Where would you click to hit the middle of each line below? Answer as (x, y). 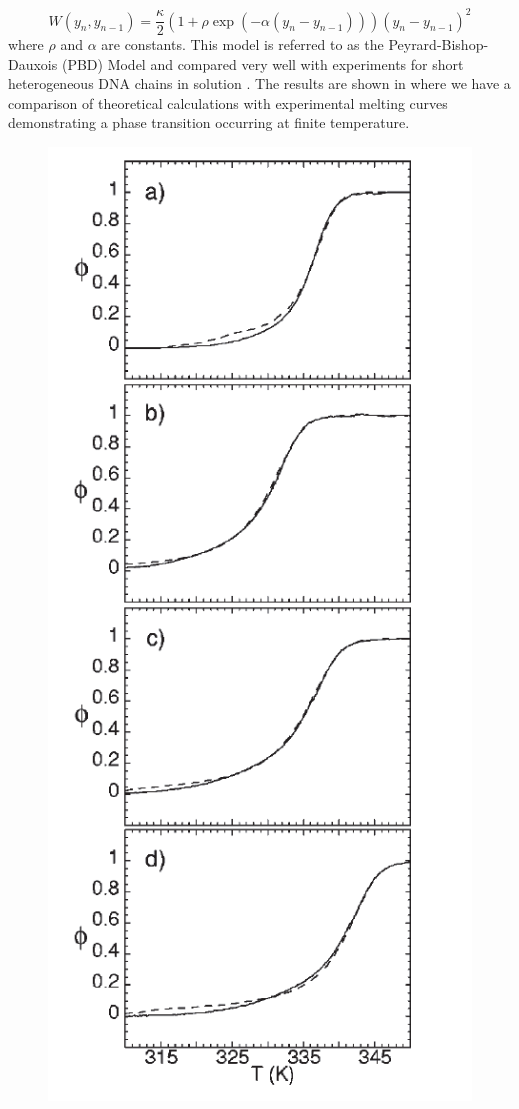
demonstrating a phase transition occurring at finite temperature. (209, 122)
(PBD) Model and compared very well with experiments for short (262, 63)
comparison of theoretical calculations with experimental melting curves (228, 102)
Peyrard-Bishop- (438, 44)
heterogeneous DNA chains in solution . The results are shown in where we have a (259, 83)
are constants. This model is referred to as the (242, 44)
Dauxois (33, 63)
